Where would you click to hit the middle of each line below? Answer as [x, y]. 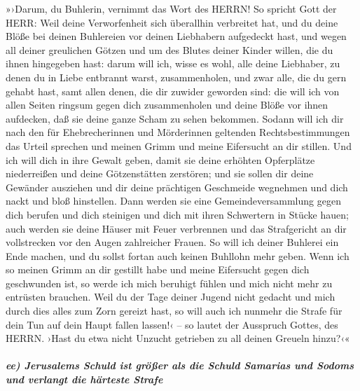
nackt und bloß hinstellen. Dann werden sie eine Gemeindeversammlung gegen [173, 201]
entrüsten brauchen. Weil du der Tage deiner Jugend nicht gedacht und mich [171, 297]
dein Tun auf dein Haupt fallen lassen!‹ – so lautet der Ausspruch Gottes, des [172, 324]
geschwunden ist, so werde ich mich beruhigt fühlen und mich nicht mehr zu [169, 283]
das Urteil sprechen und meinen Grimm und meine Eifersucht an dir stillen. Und [179, 145]
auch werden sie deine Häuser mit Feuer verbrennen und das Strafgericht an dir [176, 228]
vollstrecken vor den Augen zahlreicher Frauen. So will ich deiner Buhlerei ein [172, 242]
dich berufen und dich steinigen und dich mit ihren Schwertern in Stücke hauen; [177, 214]
